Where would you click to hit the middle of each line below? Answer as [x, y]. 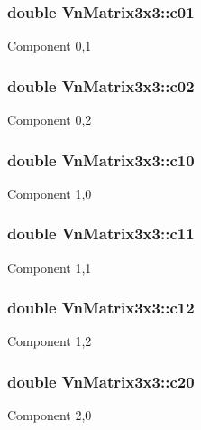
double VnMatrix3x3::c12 [101, 308]
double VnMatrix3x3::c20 [101, 381]
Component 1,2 [50, 341]
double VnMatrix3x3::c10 [101, 159]
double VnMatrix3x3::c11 [101, 234]
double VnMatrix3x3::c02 [101, 85]
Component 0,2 [50, 120]
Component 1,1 [50, 267]
